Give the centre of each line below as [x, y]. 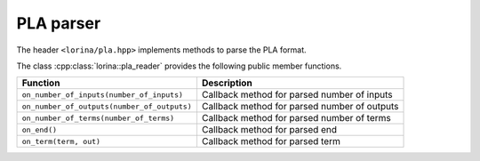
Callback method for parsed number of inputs [297, 95]
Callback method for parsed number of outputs [300, 107]
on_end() [40, 129]
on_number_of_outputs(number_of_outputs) [107, 106]
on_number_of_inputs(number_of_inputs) [103, 95]
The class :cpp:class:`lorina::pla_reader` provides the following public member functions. [179, 66]
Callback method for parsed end [269, 130]
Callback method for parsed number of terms [296, 118]
